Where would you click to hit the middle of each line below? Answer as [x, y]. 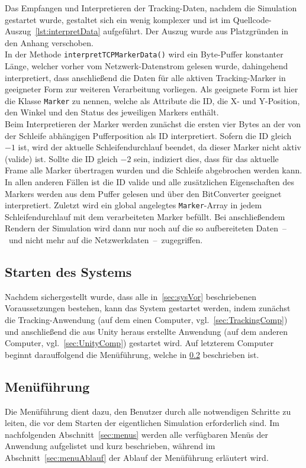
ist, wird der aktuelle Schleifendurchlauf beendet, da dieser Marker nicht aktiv [160, 147]
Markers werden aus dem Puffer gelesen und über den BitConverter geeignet [143, 193]
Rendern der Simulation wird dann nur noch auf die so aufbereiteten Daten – [146, 228]
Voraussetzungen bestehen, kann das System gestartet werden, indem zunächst [148, 308]
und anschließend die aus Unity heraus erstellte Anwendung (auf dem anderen [146, 331]
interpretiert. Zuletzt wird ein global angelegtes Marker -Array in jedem [133, 205]
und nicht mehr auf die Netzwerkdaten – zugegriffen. [106, 240]
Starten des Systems [68, 272]
